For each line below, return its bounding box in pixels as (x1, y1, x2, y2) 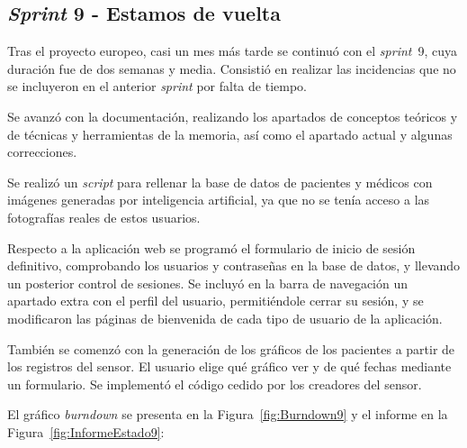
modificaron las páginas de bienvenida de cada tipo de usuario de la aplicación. (7, 308, 443, 327)
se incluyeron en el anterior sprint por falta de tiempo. (7, 77, 307, 96)
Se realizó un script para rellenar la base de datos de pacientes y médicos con (7, 172, 433, 191)
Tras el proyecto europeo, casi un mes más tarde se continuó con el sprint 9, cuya (7, 41, 458, 60)
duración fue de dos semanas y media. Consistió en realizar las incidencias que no (7, 59, 456, 78)
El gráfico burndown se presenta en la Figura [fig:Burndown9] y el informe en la (7, 405, 448, 424)
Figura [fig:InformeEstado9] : (7, 422, 165, 441)
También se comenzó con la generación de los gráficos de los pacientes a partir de (7, 339, 455, 358)
